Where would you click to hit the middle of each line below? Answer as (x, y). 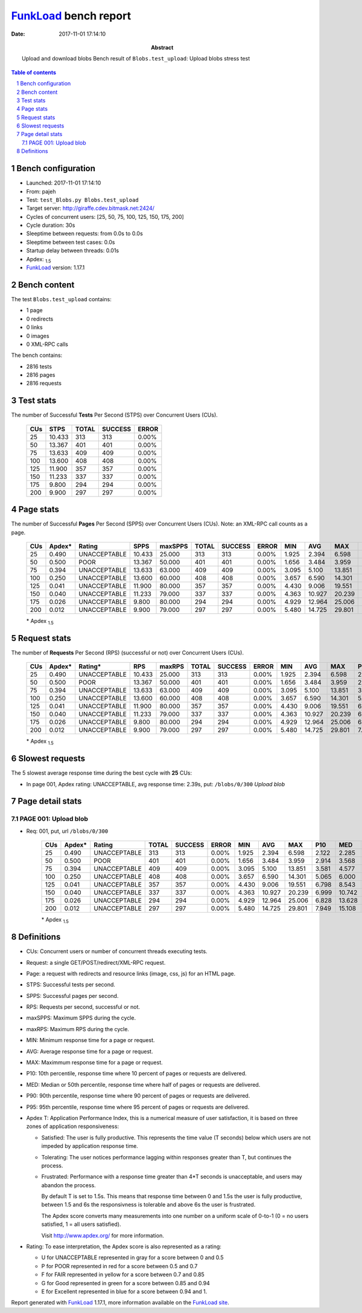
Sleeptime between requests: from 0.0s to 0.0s (84, 233)
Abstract (162, 47)
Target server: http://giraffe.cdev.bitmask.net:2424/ (91, 208)
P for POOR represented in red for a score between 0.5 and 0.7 (119, 1266)
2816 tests (39, 367)
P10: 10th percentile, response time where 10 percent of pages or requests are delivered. (136, 1074)
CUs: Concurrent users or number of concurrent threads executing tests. (117, 951)
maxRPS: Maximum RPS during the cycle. (78, 1029)
